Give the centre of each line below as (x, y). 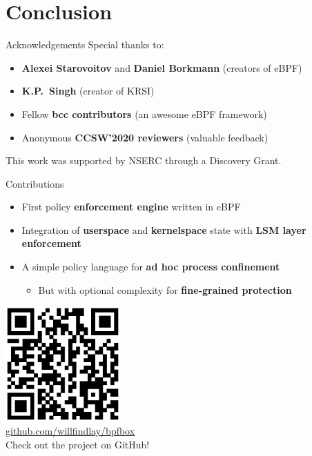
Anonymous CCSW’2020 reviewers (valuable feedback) (145, 137)
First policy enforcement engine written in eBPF (131, 207)
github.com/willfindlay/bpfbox (70, 431)
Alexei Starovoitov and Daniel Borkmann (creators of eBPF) (162, 67)
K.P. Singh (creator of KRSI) (88, 91)
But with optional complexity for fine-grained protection (165, 289)
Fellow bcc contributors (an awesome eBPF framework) (144, 113)
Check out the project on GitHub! (78, 444)
